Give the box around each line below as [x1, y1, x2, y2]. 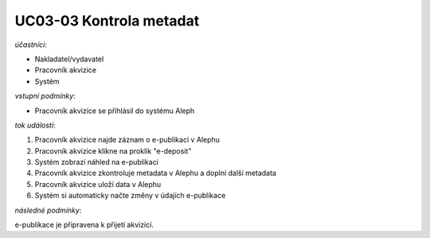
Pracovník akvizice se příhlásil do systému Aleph [34, 106, 195, 115]
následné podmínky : [14, 205, 82, 215]
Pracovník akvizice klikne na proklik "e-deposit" [34, 146, 192, 155]
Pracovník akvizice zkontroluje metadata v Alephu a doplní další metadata [34, 168, 276, 178]
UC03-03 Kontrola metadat [14, 12, 200, 29]
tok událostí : [14, 120, 56, 130]
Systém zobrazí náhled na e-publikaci [34, 158, 159, 167]
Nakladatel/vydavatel [34, 54, 104, 64]
